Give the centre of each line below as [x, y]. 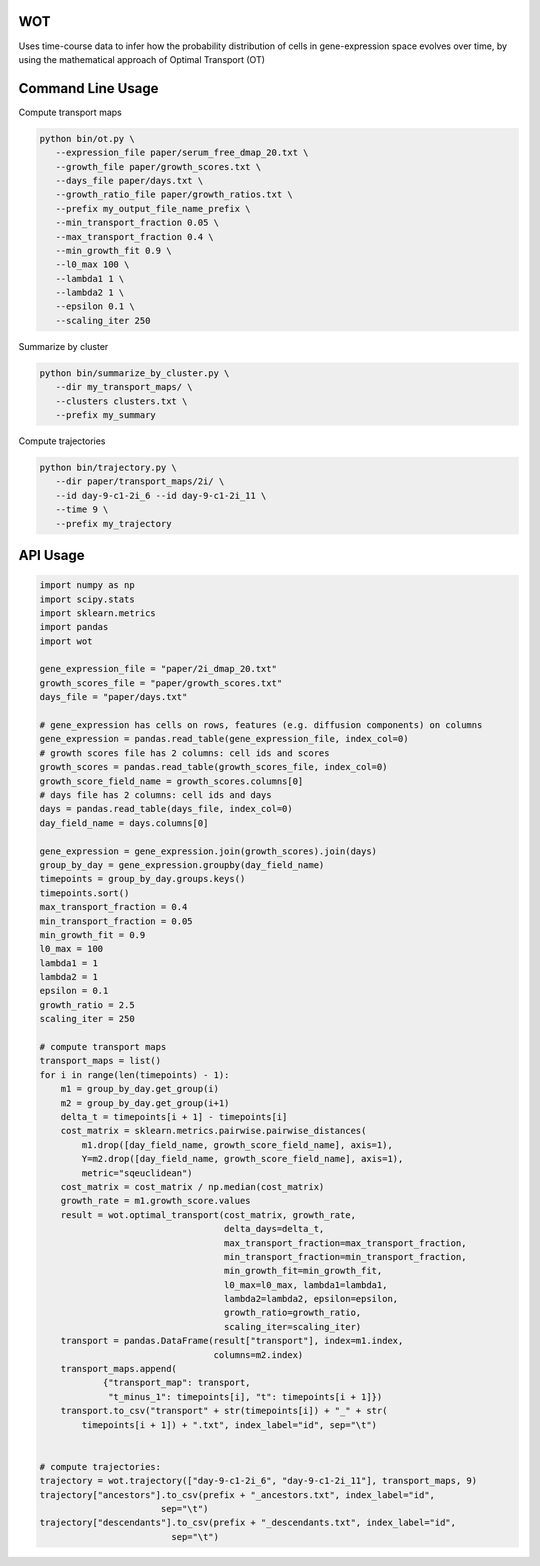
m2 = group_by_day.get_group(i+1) [145, 1103]
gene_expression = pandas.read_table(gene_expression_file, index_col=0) [224, 739]
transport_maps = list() [100, 1061]
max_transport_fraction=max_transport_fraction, [345, 1243]
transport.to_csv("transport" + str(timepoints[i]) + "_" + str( [224, 1411]
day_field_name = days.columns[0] [124, 823]
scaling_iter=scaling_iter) [292, 1326]
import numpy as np [87, 585]
